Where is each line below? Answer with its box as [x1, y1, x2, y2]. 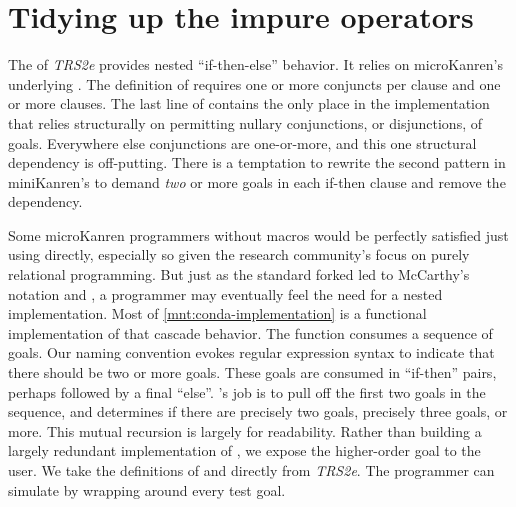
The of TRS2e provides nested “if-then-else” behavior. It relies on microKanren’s [8, 54, 503, 75]
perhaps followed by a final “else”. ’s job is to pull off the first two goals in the [8, 381, 486, 402]
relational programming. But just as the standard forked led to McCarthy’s [8, 264, 470, 285]
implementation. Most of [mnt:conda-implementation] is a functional [8, 303, 427, 324]
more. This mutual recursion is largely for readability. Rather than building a [8, 420, 482, 441]
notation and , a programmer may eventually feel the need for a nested [8, 283, 443, 304]
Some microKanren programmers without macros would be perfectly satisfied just [8, 224, 509, 245]
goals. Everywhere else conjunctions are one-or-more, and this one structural [8, 132, 477, 153]
